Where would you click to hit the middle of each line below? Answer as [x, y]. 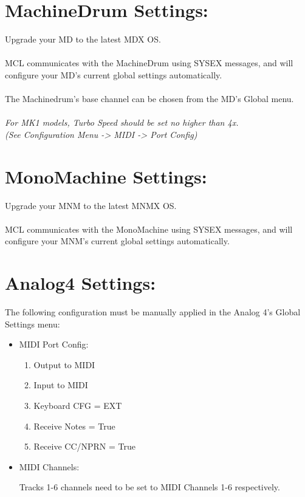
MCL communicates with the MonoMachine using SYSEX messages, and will [149, 229]
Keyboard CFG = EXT [78, 406]
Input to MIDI [61, 385]
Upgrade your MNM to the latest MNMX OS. [91, 205]
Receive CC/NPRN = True [85, 446]
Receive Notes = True [74, 426]
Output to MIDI [64, 364]
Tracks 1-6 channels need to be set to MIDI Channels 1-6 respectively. [149, 487]
